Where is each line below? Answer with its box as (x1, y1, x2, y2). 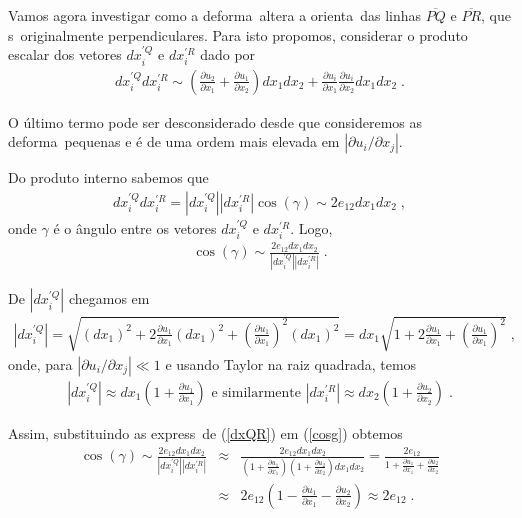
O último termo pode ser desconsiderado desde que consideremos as (8, 111, 423, 132)
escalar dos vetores (8, 44, 122, 65)
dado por (200, 44, 256, 65)
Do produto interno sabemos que (8, 167, 209, 188)
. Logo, (290, 217, 333, 238)
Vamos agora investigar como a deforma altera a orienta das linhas (8, 5, 422, 25)
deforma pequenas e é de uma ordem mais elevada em (8, 131, 340, 152)
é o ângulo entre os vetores (53, 217, 217, 238)
